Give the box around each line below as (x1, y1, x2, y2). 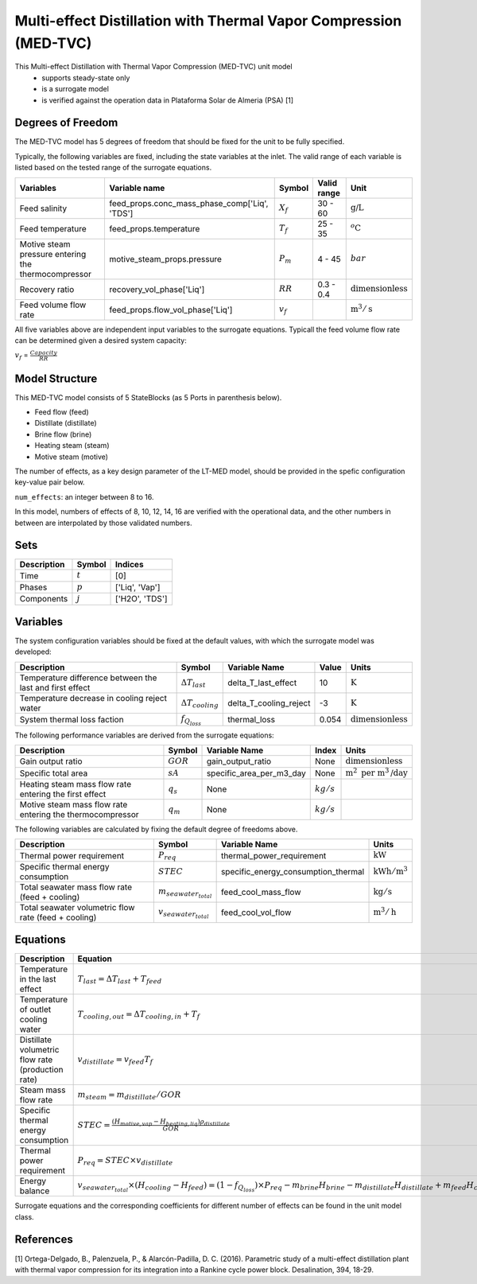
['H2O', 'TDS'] (115, 593, 168, 605)
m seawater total (157, 885, 212, 899)
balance (19, 1185, 50, 1196)
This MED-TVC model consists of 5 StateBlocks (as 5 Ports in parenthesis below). (14, 392, 282, 402)
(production (19, 1064, 64, 1076)
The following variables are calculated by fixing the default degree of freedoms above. (14, 824, 298, 834)
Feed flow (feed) (34, 407, 89, 417)
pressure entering (19, 248, 87, 259)
